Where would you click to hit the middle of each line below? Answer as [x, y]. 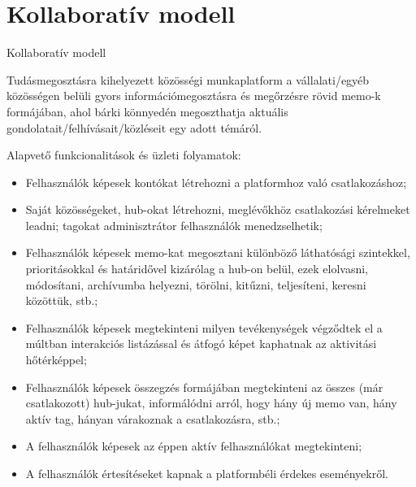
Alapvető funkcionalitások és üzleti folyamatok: [124, 155]
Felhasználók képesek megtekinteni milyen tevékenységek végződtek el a [204, 327]
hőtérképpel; [56, 360]
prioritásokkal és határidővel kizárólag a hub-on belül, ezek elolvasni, [197, 269]
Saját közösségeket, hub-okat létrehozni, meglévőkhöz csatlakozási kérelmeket [218, 209]
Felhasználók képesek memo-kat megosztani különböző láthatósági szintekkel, [218, 252]
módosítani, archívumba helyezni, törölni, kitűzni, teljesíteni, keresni [196, 284]
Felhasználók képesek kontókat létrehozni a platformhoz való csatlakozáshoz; [216, 182]
